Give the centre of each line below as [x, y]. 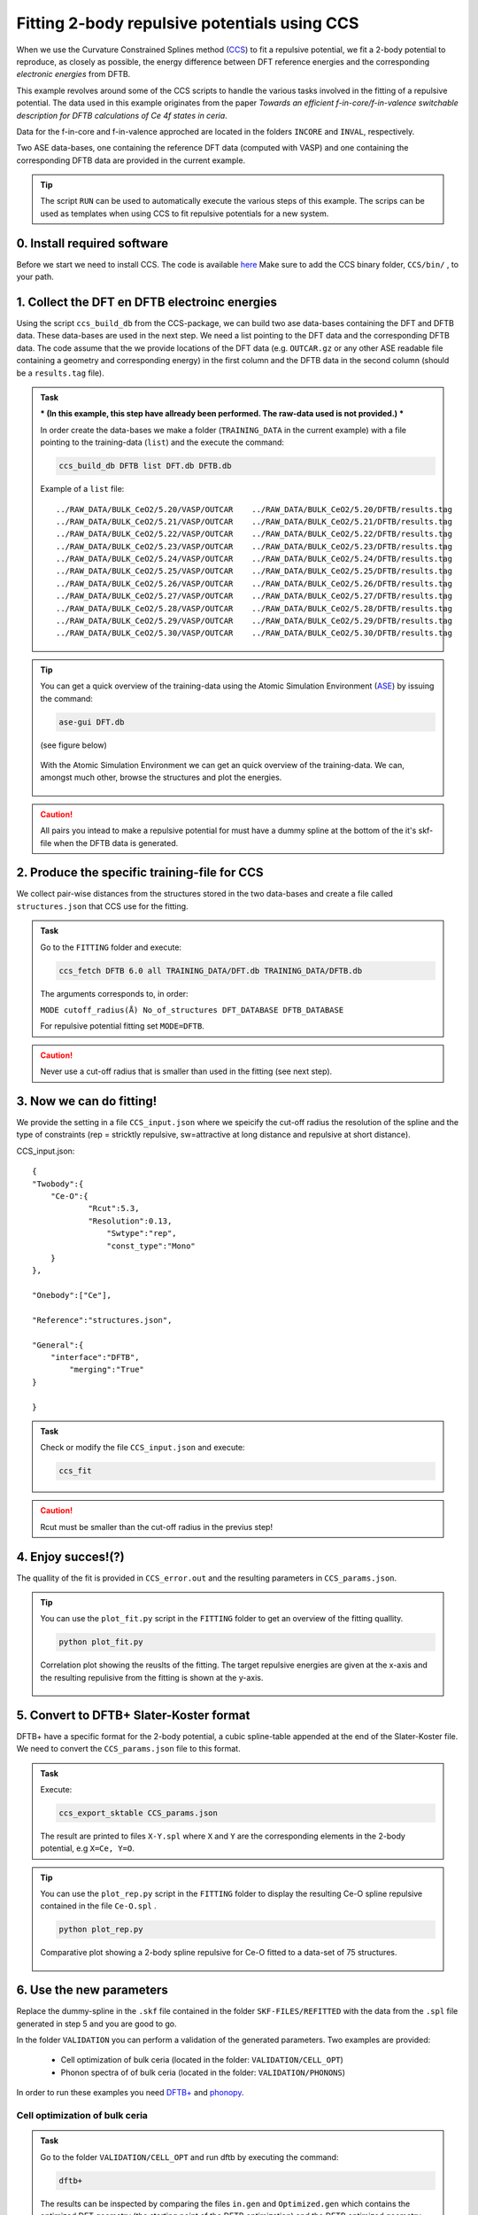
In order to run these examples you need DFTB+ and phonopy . [130, 2093]
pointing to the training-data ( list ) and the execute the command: [162, 442]
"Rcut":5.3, [114, 1209]
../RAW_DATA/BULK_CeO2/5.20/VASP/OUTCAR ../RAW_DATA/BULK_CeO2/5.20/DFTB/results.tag [254, 509]
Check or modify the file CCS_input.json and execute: [143, 1448]
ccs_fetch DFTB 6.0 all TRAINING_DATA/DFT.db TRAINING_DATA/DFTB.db [211, 971]
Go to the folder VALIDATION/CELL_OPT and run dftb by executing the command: [189, 2157]
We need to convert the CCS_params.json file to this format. [128, 1749]
